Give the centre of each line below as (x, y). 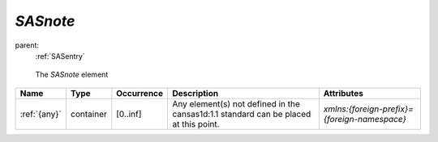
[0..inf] (129, 114)
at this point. (196, 123)
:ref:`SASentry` (60, 56)
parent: (27, 45)
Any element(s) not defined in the (236, 103)
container (88, 114)
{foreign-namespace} (365, 119)
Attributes (344, 93)
